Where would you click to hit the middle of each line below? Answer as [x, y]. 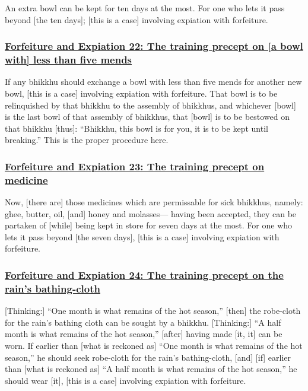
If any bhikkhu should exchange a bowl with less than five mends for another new [153, 82]
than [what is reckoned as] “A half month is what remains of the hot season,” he [151, 369]
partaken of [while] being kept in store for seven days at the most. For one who [149, 225]
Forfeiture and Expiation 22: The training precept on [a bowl [154, 46]
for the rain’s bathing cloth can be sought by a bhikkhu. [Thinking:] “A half [143, 322]
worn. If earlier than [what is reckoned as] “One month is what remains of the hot [154, 345]
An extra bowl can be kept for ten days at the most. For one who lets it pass [145, 8]
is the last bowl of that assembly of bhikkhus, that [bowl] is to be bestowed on [147, 117]
